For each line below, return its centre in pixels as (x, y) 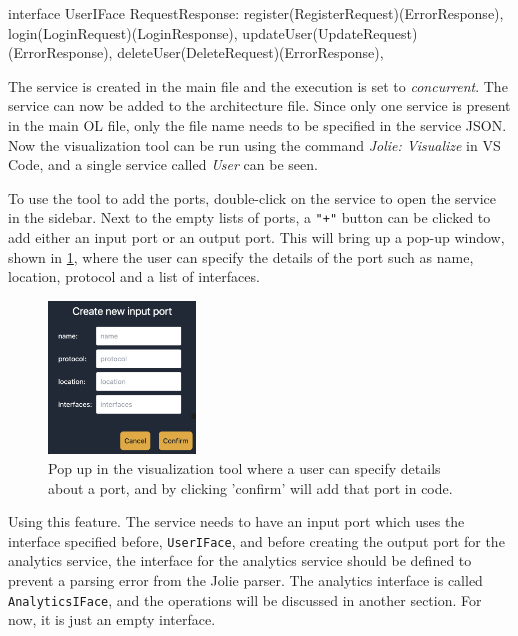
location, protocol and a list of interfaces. (134, 276)
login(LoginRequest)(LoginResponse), (123, 32)
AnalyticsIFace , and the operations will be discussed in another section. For (245, 599)
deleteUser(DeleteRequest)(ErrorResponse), (250, 52)
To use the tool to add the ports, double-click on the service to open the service (252, 197)
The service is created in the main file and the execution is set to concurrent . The (258, 85)
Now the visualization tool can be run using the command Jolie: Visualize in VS (254, 144)
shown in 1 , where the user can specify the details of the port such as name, (241, 256)
